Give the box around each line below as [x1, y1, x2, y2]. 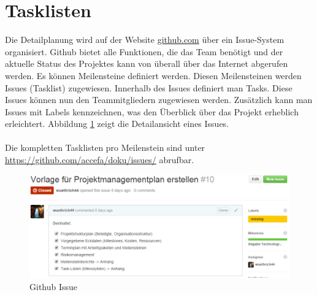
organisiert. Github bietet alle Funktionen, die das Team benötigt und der [5, 45, 283, 58]
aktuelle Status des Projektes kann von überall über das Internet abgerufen [5, 57, 288, 70]
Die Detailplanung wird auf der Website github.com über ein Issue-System [5, 33, 285, 46]
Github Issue [29, 280, 78, 293]
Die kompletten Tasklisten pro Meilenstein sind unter [5, 141, 205, 154]
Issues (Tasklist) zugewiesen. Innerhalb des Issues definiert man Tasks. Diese [5, 81, 292, 94]
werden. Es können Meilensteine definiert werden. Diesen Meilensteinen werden [5, 69, 302, 82]
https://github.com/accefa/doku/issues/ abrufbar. [5, 153, 194, 166]
